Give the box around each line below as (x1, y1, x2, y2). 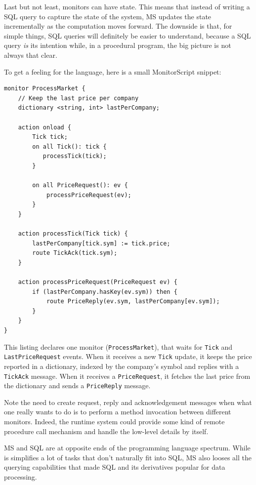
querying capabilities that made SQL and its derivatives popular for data (4, 462, 225, 472)
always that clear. (4, 49, 57, 60)
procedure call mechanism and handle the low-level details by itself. (4, 426, 209, 436)
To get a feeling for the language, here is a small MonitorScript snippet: (4, 66, 221, 77)
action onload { (18, 123, 72, 131)
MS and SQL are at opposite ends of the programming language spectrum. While (4, 443, 251, 453)
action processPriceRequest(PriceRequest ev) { (18, 279, 177, 286)
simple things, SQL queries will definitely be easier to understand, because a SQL (4, 30, 251, 40)
